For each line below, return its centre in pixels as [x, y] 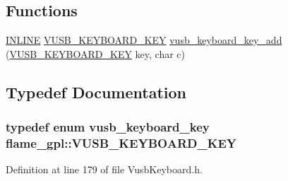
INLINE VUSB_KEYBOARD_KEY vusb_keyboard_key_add [144, 40]
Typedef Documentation [96, 92]
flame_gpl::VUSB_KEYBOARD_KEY [121, 143]
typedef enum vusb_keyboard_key [108, 127]
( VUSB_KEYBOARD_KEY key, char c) [96, 53]
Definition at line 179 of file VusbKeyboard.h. [104, 169]
